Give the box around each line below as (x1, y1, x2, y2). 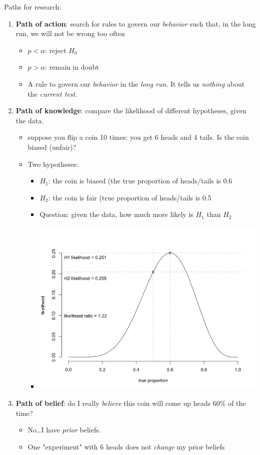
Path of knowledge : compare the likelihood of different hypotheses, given (15, 105, 246, 116)
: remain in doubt (45, 62, 99, 72)
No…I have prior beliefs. (27, 424, 101, 435)
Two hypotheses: (27, 158, 78, 169)
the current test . (27, 88, 77, 99)
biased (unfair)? (27, 141, 76, 152)
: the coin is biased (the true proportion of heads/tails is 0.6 (48, 175, 232, 186)
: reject (45, 45, 66, 55)
